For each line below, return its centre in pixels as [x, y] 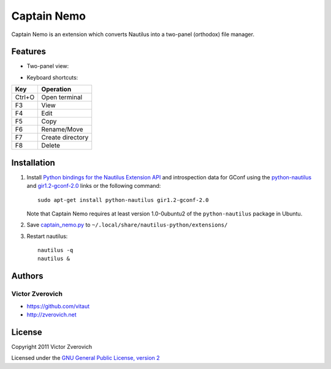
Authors [27, 276]
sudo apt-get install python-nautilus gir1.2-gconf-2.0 [123, 200]
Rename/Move [62, 130]
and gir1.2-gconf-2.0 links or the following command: [94, 186]
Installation [33, 162]
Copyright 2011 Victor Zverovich [52, 346]
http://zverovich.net [51, 315]
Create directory [65, 138]
